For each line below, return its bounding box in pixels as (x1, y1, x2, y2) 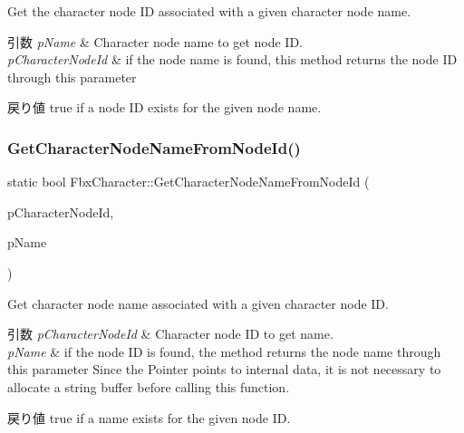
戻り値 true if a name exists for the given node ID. (7, 408, 291, 427)
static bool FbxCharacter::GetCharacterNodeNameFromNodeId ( (7, 172, 370, 191)
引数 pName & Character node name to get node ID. (7, 32, 303, 51)
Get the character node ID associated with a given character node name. (7, 2, 411, 20)
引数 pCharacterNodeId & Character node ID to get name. (7, 324, 333, 343)
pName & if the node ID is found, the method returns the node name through (7, 342, 441, 361)
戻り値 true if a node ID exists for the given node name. (7, 98, 322, 117)
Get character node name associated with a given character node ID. (7, 293, 389, 313)
